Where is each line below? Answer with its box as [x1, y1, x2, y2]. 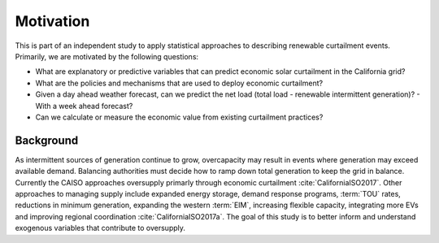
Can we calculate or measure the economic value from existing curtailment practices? [35, 112, 324, 122]
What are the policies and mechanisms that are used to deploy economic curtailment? [35, 78, 324, 88]
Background [15, 133, 79, 147]
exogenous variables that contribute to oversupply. [15, 223, 186, 233]
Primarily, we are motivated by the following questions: [15, 51, 199, 61]
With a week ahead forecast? [35, 101, 133, 111]
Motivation [15, 12, 90, 30]
